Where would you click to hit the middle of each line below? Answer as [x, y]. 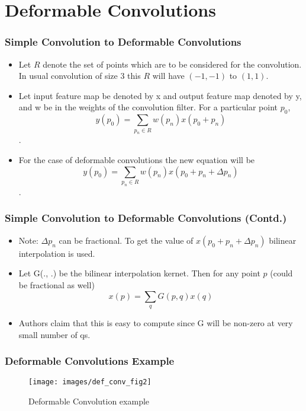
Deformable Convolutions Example [90, 361]
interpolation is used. [57, 253]
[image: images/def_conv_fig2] [90, 382]
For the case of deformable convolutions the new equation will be [137, 160]
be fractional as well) [57, 284]
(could [281, 273]
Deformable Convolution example [89, 401]
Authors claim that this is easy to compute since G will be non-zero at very [156, 322]
